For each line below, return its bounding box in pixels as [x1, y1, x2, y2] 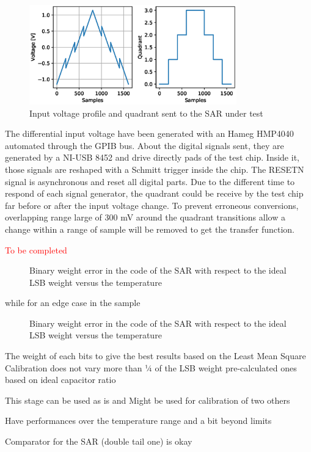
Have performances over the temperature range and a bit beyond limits [5, 414, 272, 427]
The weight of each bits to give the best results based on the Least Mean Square [5, 349, 306, 362]
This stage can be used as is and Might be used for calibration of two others [5, 393, 290, 406]
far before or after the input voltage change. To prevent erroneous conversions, [5, 199, 299, 211]
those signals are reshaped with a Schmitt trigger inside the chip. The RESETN [5, 162, 304, 175]
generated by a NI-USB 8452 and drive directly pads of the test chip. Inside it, [5, 151, 299, 164]
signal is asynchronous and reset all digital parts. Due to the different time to [5, 175, 295, 188]
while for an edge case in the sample [5, 296, 141, 309]
